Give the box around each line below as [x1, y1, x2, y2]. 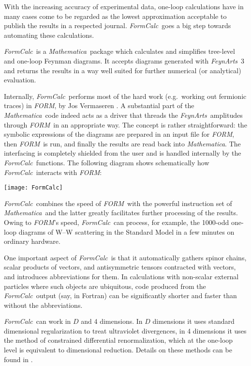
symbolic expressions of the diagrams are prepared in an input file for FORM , [4, 129, 235, 139]
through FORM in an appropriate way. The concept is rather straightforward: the [4, 119, 247, 129]
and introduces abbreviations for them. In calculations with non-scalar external [4, 271, 239, 281]
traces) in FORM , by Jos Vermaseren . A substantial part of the [4, 100, 194, 111]
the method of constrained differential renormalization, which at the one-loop [4, 335, 233, 345]
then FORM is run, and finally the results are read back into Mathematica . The [4, 138, 241, 148]
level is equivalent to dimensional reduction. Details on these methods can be [4, 345, 232, 355]
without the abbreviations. [4, 300, 83, 310]
